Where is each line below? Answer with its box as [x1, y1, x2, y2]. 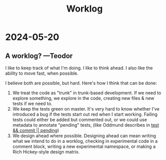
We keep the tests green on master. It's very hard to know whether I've [12, 106, 160, 112]
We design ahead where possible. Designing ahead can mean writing [12, 133, 156, 139]
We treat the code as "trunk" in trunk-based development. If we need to [12, 90, 161, 96]
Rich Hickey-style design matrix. [12, 149, 80, 154]
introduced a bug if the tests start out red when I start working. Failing [12, 112, 157, 117]
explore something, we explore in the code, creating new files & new [12, 95, 154, 101]
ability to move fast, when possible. [5, 70, 79, 76]
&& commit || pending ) [12, 127, 59, 133]
